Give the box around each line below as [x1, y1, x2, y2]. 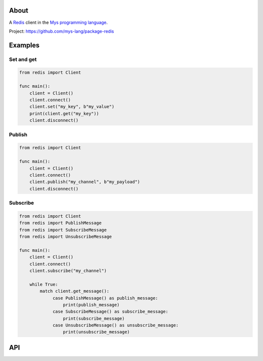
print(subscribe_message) [62, 316, 125, 321]
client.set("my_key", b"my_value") [29, 104, 114, 110]
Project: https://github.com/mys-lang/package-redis [9, 28, 114, 34]
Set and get [9, 56, 37, 63]
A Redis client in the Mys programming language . [9, 19, 108, 25]
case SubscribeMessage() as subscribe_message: [53, 309, 169, 314]
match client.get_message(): [39, 288, 110, 294]
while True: [29, 282, 58, 287]
